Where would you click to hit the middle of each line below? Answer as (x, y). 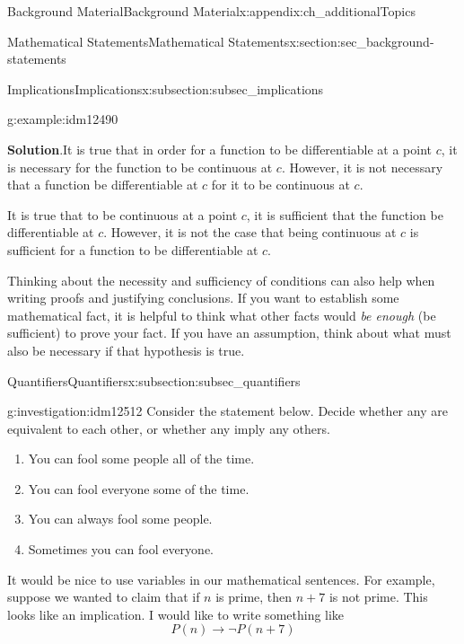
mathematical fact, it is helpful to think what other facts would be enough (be (222, 315)
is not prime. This (378, 597)
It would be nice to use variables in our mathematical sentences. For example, (221, 579)
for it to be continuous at (280, 185)
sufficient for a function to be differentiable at (133, 249)
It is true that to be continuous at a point (123, 214)
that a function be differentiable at (103, 185)
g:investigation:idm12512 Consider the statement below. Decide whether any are (228, 411)
